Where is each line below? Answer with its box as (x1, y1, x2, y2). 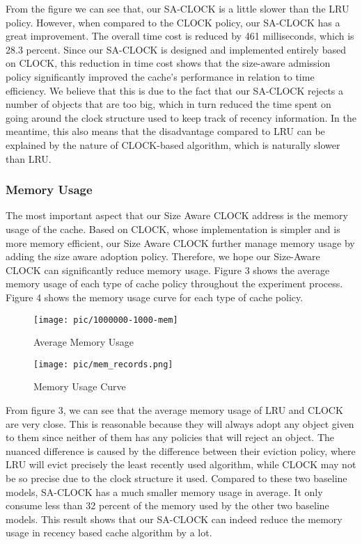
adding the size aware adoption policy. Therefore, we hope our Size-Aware (6, 249, 320, 264)
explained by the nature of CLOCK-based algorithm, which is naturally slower (6, 137, 340, 152)
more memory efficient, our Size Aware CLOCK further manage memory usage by (6, 235, 355, 250)
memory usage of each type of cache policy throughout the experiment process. (6, 276, 343, 291)
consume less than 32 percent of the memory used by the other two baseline (6, 498, 329, 513)
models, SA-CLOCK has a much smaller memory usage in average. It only (6, 484, 323, 499)
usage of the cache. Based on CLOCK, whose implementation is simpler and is (6, 221, 340, 236)
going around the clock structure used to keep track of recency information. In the (6, 110, 356, 125)
